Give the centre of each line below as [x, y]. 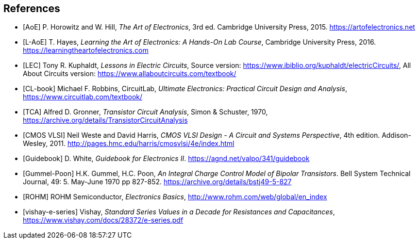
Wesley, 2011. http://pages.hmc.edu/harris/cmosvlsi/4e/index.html [129, 144]
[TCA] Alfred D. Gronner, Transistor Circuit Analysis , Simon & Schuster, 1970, [145, 112]
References [32, 8]
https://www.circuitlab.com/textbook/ [83, 97]
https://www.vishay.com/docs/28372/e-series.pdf [103, 220]
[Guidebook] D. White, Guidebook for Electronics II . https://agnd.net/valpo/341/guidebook [166, 159]
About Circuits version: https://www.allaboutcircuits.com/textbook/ [130, 74]
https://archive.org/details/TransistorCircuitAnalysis [105, 120]
